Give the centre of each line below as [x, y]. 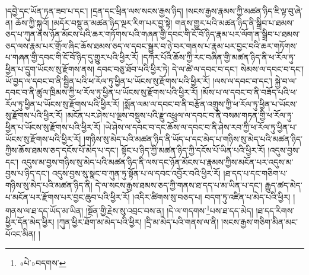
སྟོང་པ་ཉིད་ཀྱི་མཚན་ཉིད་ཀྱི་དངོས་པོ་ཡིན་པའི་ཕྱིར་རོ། [193, 150]
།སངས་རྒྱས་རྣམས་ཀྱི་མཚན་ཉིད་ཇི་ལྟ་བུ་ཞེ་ [244, 11]
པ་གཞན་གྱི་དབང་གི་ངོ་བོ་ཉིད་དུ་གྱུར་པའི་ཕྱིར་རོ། [72, 57]
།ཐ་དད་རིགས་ [275, 210]
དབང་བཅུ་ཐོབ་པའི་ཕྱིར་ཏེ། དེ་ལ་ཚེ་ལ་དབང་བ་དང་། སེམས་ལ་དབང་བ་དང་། [200, 68]
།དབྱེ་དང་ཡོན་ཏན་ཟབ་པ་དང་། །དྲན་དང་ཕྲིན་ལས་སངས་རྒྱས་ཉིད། [94, 11]
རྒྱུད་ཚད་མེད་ [283, 185]
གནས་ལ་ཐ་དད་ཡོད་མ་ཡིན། [44, 210]
